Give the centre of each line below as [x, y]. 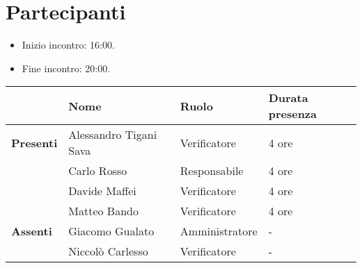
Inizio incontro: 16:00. [68, 45]
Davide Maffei [102, 191]
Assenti [32, 231]
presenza [292, 114]
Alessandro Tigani [113, 135]
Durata [288, 98]
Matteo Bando [103, 211]
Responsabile [212, 171]
